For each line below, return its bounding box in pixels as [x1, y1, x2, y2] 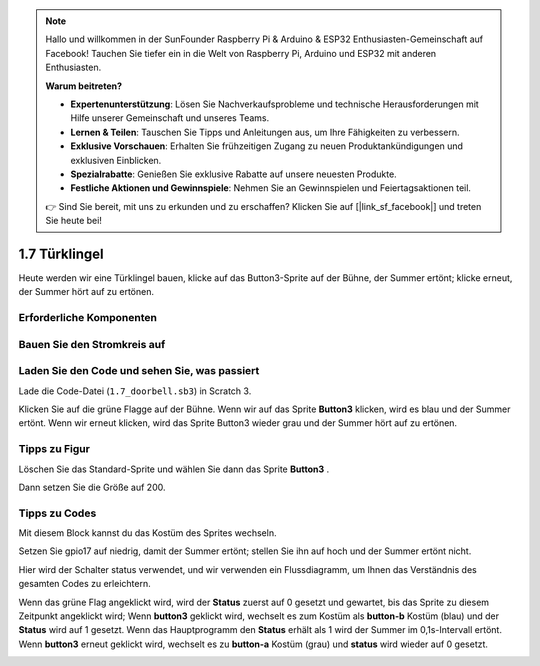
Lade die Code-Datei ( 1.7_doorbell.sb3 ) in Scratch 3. [18, 385, 252, 397]
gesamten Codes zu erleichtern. [18, 578, 151, 590]
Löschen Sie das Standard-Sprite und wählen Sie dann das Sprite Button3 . [18, 463, 330, 475]
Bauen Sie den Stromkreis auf [18, 337, 166, 351]
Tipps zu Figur [18, 442, 90, 456]
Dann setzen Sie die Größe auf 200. [18, 481, 166, 493]
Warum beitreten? [45, 80, 123, 92]
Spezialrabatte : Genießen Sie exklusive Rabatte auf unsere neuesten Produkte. [70, 168, 397, 180]
